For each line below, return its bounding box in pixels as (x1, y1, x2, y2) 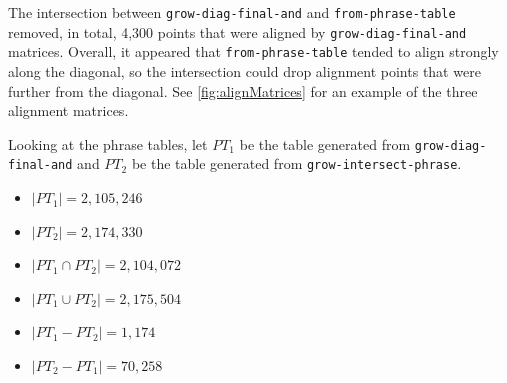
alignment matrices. (8, 100, 129, 121)
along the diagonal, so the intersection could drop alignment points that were (8, 60, 481, 81)
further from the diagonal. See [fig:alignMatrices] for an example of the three (8, 80, 478, 101)
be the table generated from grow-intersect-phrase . (131, 153, 462, 174)
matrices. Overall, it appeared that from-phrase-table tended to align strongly (8, 41, 499, 62)
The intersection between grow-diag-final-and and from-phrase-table (8, 2, 456, 22)
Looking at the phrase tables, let (8, 133, 208, 154)
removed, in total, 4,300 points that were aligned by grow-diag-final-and (8, 21, 467, 42)
